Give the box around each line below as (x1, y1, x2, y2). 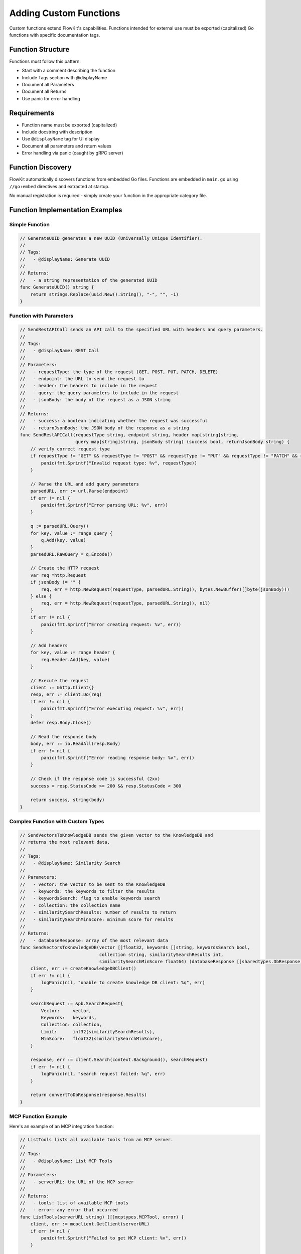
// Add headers (30, 643, 68, 648)
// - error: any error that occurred (20, 1207, 118, 1213)
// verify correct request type (30, 446, 110, 451)
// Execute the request (30, 678, 89, 683)
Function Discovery (9, 163, 72, 172)
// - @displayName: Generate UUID (20, 256, 110, 262)
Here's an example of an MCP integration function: (9, 1124, 114, 1130)
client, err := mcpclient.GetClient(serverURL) (30, 1221, 150, 1227)
